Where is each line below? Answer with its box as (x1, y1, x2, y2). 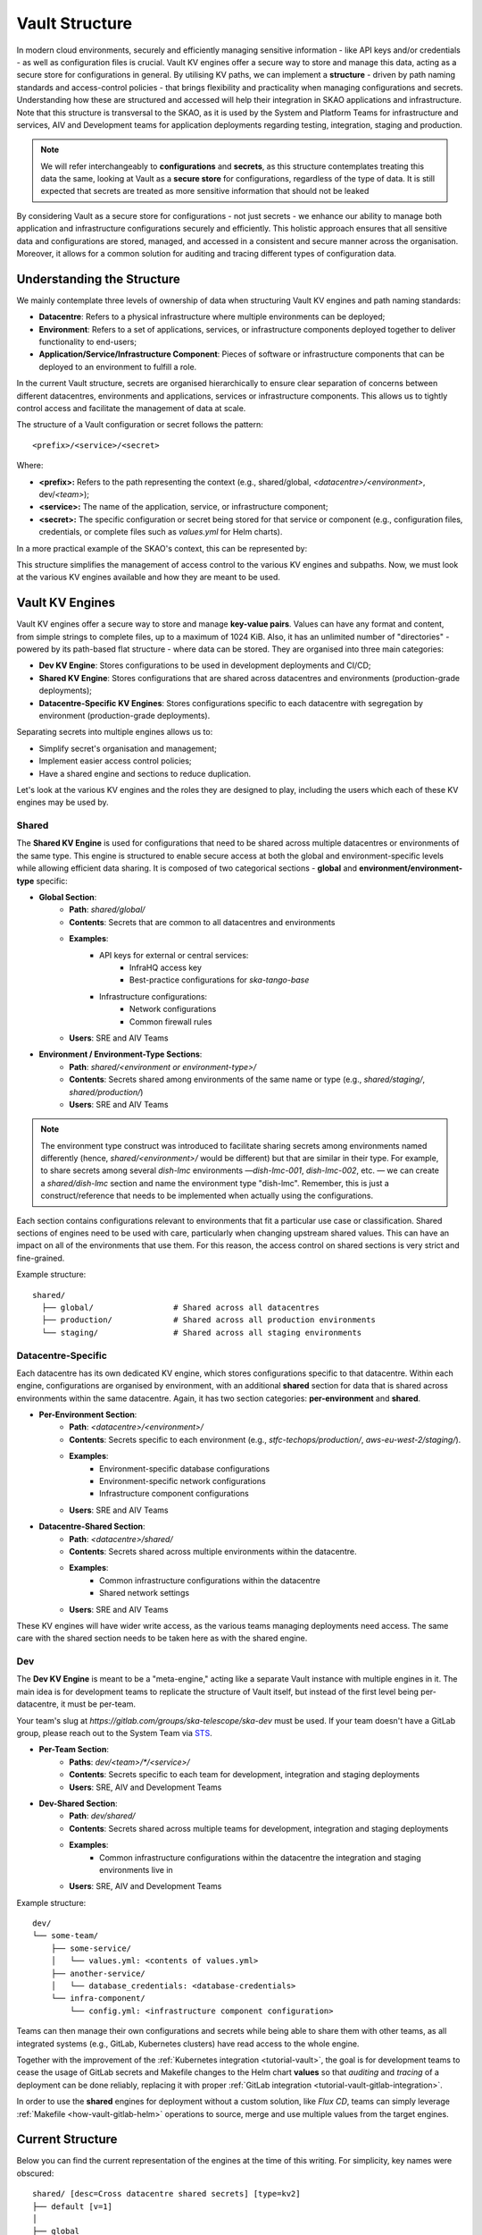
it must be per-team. (61, 1699, 136, 1709)
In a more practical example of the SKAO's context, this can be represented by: (16, 543, 308, 553)
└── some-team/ (32, 1931, 99, 1941)
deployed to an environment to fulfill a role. (38, 361, 197, 372)
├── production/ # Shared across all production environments (41, 1315, 377, 1325)
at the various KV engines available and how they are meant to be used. (16, 572, 281, 583)
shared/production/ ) (69, 1086, 144, 1097)
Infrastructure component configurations (99, 1489, 249, 1499)
